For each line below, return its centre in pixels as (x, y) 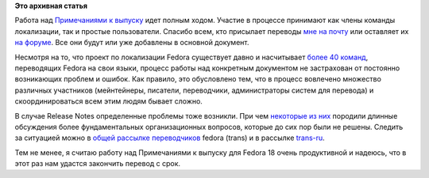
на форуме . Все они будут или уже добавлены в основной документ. (132, 43)
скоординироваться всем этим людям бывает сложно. (108, 101)
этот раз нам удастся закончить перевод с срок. (98, 164)
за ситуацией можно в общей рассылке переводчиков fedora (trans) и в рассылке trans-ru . (170, 138)
